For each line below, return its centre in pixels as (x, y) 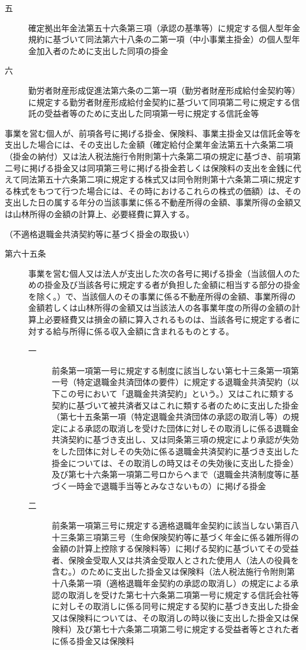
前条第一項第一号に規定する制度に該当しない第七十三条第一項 (171, 370)
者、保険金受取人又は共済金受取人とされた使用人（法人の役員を (175, 560)
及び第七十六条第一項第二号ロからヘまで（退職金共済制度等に (171, 474)
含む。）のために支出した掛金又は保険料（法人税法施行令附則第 (173, 571)
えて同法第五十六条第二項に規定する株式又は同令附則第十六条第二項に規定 (149, 179)
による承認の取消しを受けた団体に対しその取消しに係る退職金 (179, 428)
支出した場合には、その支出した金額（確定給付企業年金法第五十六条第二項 (149, 145)
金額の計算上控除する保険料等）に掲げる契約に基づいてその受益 (175, 548)
